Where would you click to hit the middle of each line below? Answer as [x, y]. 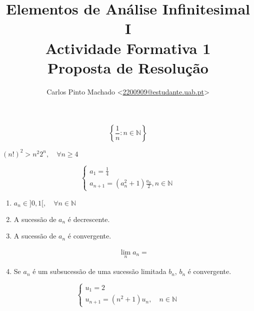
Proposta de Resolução [128, 67]
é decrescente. [89, 219]
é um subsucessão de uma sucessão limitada [99, 271]
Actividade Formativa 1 [128, 48]
